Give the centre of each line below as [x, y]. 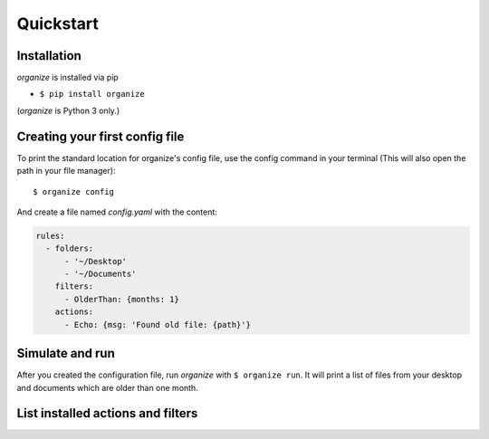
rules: [50, 236]
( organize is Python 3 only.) [68, 110]
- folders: [70, 248]
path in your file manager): [66, 171]
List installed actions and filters [107, 413]
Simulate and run [66, 353]
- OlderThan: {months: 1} [122, 299]
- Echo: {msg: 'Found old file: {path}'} [158, 324]
